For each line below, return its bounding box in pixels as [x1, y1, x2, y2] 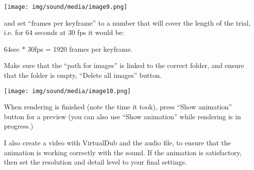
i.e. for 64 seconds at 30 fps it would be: [4, 27, 125, 37]
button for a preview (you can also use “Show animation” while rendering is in [4, 111, 241, 121]
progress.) [4, 121, 33, 131]
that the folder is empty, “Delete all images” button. [4, 70, 162, 80]
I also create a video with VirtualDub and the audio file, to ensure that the [4, 137, 231, 148]
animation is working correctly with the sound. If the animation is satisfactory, [4, 147, 242, 157]
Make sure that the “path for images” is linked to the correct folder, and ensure [4, 60, 244, 70]
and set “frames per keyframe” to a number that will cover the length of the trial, [4, 17, 251, 28]
